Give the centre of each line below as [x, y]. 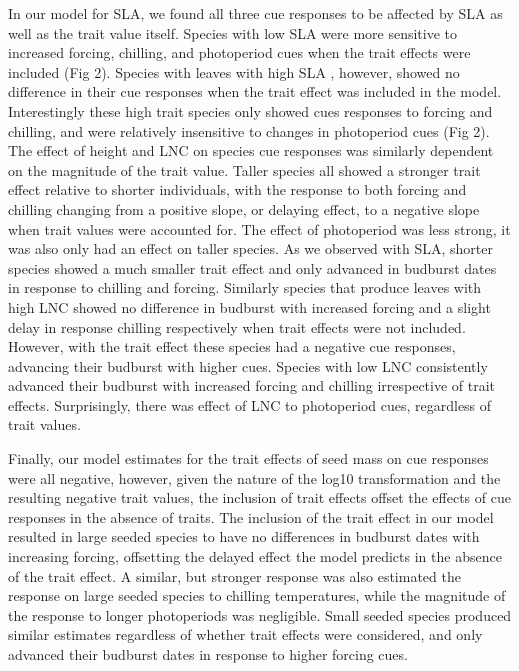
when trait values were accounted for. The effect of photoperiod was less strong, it [259, 228]
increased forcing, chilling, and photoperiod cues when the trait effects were [239, 52]
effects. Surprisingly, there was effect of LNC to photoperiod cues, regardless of [250, 404]
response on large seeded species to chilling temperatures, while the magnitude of [257, 595]
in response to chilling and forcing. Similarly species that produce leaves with [245, 287]
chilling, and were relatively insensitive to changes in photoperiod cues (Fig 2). [249, 130]
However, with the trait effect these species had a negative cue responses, [232, 346]
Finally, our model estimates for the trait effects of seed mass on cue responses [248, 458]
